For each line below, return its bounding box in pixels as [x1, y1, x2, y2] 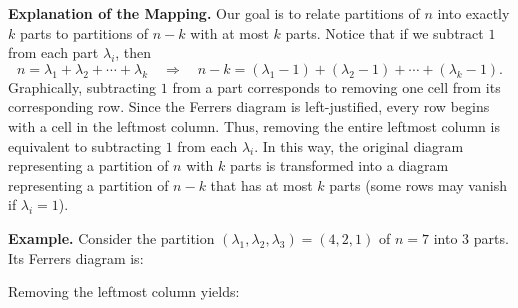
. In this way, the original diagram [254, 135, 464, 156]
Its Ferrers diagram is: [8, 247, 144, 268]
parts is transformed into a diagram [230, 155, 449, 176]
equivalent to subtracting [8, 135, 161, 156]
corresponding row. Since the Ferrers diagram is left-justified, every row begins [8, 96, 490, 117]
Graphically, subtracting [8, 76, 157, 97]
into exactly [437, 3, 510, 23]
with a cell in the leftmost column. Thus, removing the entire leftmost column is [8, 115, 500, 136]
